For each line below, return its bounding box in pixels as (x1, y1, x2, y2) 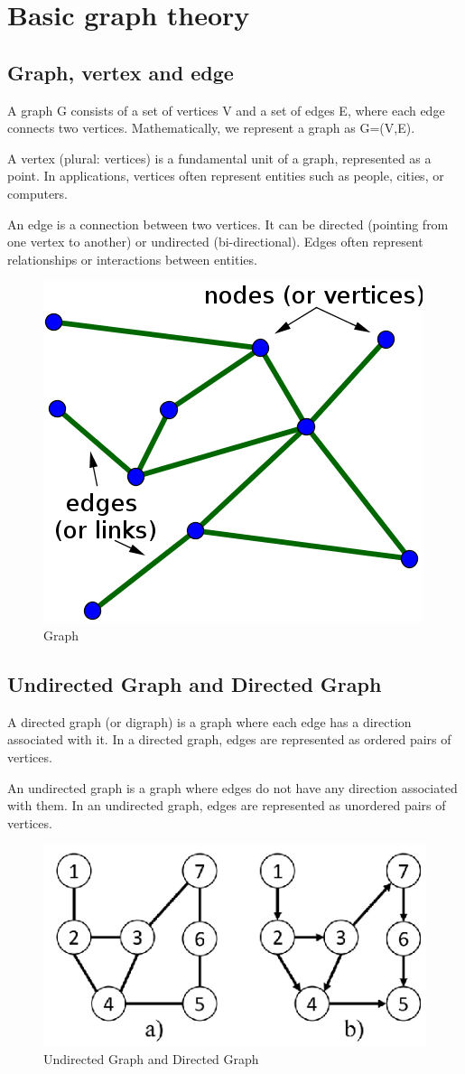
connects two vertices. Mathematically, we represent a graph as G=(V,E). (7, 118, 415, 137)
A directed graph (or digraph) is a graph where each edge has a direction (7, 712, 412, 731)
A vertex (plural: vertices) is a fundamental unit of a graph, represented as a (7, 148, 432, 167)
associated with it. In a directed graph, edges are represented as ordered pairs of (7, 730, 451, 749)
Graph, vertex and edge (7, 58, 234, 86)
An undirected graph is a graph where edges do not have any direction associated (7, 778, 458, 797)
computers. (7, 183, 69, 202)
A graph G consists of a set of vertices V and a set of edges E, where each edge (7, 100, 445, 119)
